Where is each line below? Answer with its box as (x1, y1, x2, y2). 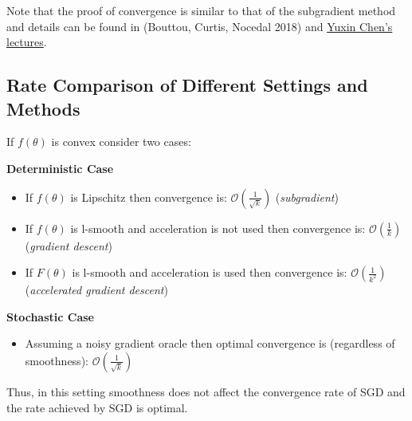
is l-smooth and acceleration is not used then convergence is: (70, 219, 366, 236)
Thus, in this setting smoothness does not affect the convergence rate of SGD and (6, 383, 406, 399)
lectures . (6, 33, 47, 50)
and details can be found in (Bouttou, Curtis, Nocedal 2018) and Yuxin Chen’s (6, 18, 393, 34)
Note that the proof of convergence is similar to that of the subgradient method (6, 2, 396, 18)
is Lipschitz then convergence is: (70, 188, 227, 205)
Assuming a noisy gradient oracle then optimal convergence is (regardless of (25, 335, 395, 352)
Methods (6, 96, 80, 120)
